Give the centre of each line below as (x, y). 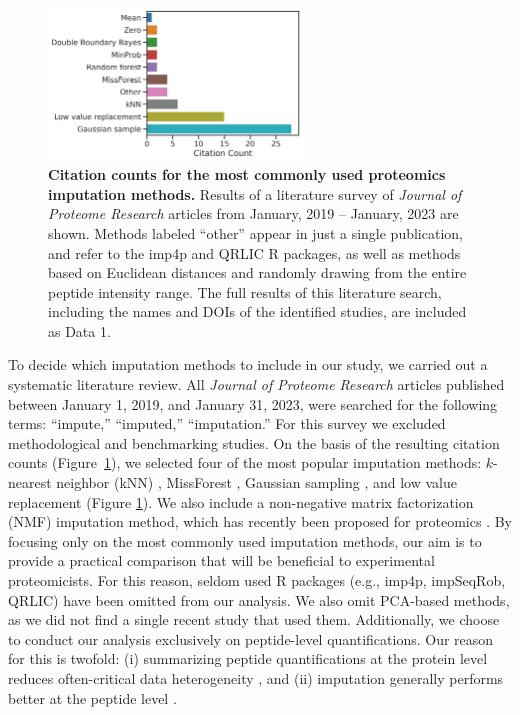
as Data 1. (79, 330)
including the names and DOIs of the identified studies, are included (257, 311)
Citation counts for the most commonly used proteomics (247, 174)
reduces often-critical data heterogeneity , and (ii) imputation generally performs (256, 677)
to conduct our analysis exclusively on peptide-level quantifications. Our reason (251, 638)
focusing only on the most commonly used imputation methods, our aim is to (245, 540)
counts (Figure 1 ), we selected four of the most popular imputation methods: (245, 462)
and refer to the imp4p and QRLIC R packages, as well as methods (254, 252)
